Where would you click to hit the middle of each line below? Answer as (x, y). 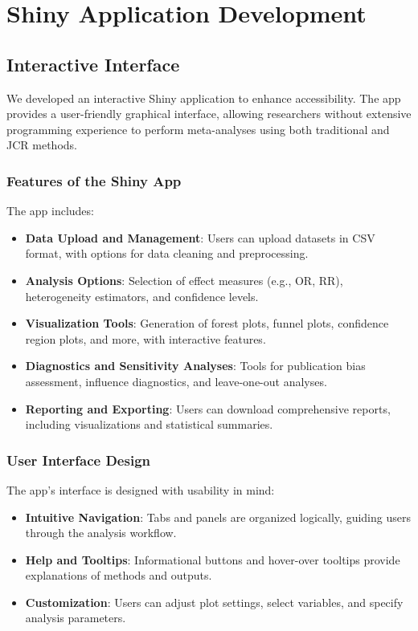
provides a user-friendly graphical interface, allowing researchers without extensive (209, 114)
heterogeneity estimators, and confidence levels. (142, 296)
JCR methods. (42, 145)
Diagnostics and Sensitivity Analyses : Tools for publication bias (195, 366)
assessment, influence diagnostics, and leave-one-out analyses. (176, 381)
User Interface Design (78, 460)
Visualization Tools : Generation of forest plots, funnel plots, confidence (207, 323)
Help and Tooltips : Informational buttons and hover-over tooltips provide (213, 559)
